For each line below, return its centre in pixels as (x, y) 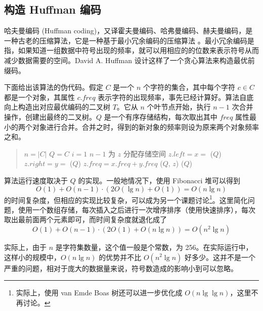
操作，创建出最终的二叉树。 (50, 116)
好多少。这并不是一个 (220, 257)
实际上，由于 (25, 247)
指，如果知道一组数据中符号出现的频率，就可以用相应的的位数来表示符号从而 (131, 50)
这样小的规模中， (32, 257)
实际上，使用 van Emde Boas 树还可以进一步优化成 (99, 293)
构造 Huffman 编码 (53, 9)
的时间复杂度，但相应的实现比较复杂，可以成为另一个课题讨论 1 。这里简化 (126, 199)
